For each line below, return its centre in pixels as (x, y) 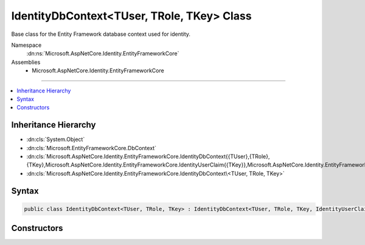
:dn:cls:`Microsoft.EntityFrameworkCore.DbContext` (91, 148)
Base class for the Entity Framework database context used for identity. (101, 34)
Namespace (26, 45)
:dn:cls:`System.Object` (56, 139)
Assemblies (26, 62)
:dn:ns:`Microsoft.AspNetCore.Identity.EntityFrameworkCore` (103, 53)
